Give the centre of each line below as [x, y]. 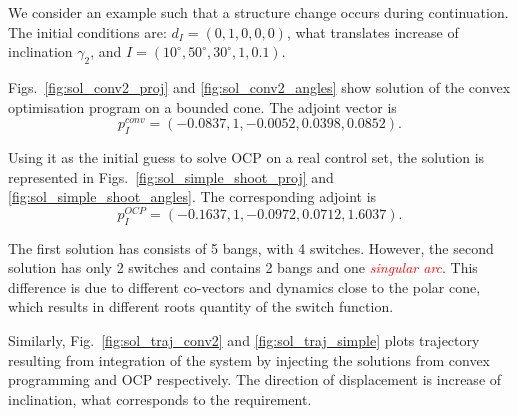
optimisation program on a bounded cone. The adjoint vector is [202, 106]
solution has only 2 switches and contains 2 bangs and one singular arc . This [243, 267]
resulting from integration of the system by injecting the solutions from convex [249, 359]
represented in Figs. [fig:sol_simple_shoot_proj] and [171, 176]
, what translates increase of [372, 31]
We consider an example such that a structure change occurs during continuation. [258, 12]
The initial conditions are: [87, 31]
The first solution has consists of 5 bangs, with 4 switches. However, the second [251, 247]
